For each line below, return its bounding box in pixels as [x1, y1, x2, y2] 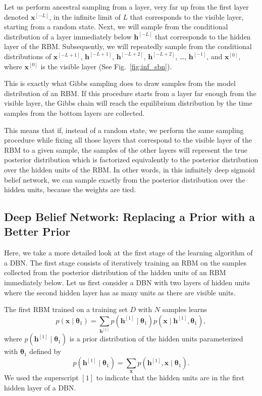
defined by [29, 346, 62, 357]
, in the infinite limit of [49, 11, 121, 22]
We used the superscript [4, 372, 79, 383]
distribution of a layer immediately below [4, 31, 132, 41]
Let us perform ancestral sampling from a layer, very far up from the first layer [4, 2, 249, 12]
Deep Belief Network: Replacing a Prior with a [4, 209, 255, 225]
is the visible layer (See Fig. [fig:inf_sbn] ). [40, 61, 172, 71]
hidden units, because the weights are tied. [4, 184, 136, 195]
